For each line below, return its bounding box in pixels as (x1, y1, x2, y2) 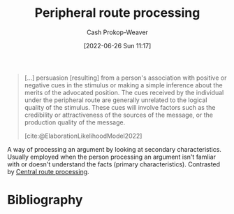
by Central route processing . (7, 167, 89, 176)
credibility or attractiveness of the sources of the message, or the (24, 110, 213, 119)
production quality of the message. (24, 117, 126, 127)
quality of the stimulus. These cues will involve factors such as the (24, 103, 216, 111)
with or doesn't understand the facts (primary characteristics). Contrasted (7, 159, 221, 169)
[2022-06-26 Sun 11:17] (83, 41, 152, 50)
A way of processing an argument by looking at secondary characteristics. (7, 145, 222, 153)
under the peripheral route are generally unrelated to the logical (24, 96, 207, 104)
